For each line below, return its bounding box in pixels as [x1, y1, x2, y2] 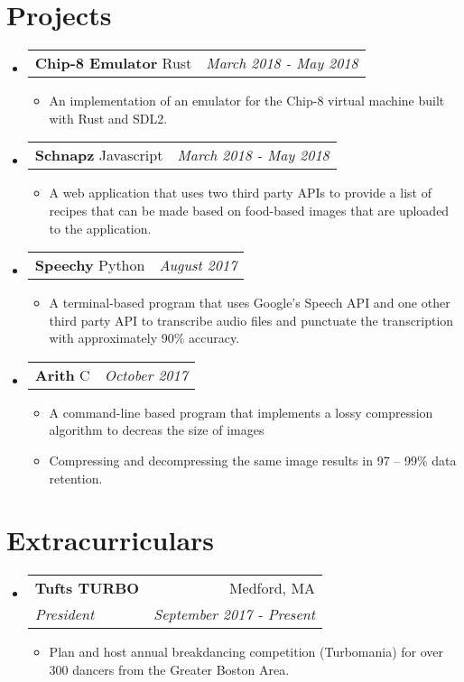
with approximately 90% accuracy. [49, 328, 240, 347]
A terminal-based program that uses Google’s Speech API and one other [49, 293, 450, 312]
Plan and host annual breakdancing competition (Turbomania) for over [49, 642, 444, 661]
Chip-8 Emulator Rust [34, 52, 192, 74]
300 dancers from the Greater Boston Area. [49, 659, 290, 678]
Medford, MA [228, 577, 316, 599]
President [34, 604, 95, 625]
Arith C [34, 364, 90, 385]
